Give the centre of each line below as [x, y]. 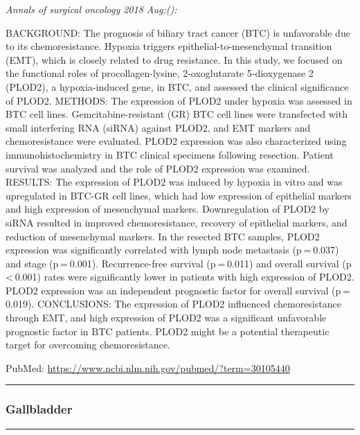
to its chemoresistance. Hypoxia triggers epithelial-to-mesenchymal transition [169, 46]
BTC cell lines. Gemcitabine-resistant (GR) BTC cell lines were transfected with [177, 114]
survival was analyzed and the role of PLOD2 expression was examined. [158, 168]
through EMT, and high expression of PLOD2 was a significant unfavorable [166, 318]
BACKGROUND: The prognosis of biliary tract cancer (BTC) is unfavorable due [178, 32]
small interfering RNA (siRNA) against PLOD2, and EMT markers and [158, 127]
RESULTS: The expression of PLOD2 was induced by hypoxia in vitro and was [174, 182]
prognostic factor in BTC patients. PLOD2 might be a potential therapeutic [168, 331]
